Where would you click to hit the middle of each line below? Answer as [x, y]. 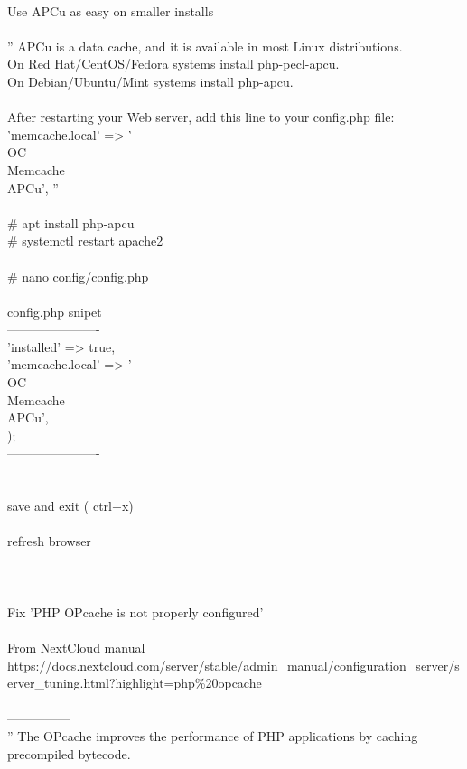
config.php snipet [55, 311]
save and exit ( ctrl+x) [70, 506]
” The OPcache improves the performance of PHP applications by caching [213, 735]
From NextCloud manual [76, 647]
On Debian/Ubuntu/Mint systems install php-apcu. [150, 81]
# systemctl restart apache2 [85, 241]
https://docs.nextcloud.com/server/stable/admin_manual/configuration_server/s [233, 665]
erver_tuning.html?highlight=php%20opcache [135, 683]
